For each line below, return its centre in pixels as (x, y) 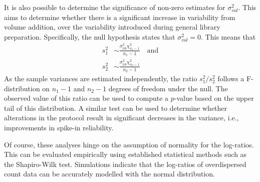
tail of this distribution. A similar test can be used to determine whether (116, 108)
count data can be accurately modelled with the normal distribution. (110, 174)
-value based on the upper (214, 98)
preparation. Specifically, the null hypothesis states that (90, 36)
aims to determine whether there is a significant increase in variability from (120, 17)
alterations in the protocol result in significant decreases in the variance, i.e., (121, 118)
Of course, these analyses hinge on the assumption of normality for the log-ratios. (129, 144)
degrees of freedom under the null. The (168, 88)
